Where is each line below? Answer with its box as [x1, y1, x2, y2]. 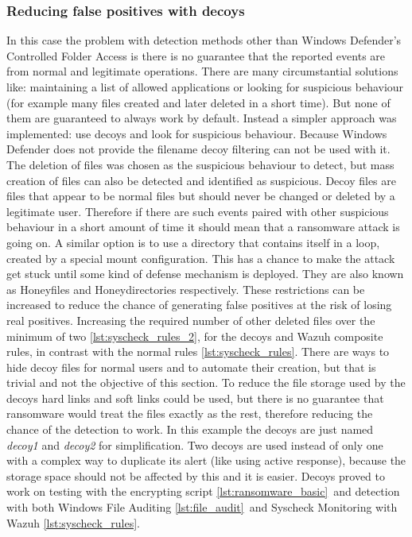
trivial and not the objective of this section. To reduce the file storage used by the [6, 374, 406, 391]
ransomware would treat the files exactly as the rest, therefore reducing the [6, 405, 373, 422]
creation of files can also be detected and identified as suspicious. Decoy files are [6, 172, 396, 188]
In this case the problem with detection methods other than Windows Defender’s [6, 32, 402, 48]
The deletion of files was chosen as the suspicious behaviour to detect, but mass [6, 156, 395, 172]
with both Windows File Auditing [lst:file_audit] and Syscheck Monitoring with [6, 499, 398, 516]
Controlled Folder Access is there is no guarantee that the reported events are [6, 47, 386, 64]
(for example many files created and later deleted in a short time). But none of [6, 94, 391, 110]
